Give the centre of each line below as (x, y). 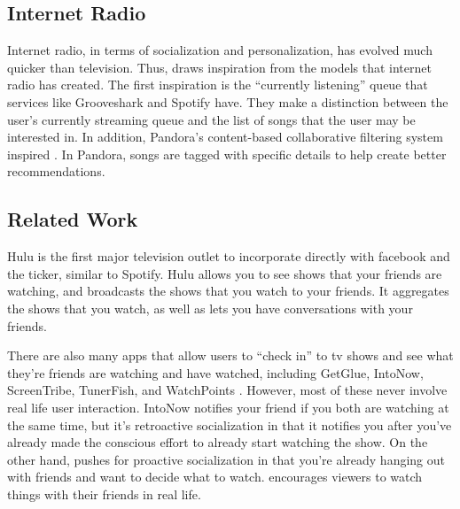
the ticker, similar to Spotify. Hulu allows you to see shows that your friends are (225, 273)
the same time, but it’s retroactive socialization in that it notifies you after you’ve (230, 424)
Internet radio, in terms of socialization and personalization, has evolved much (220, 50)
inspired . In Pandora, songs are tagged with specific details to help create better (227, 154)
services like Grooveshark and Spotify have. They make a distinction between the (228, 101)
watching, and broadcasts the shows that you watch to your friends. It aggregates (228, 291)
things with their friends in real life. (104, 494)
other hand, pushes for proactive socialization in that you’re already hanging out (226, 459)
